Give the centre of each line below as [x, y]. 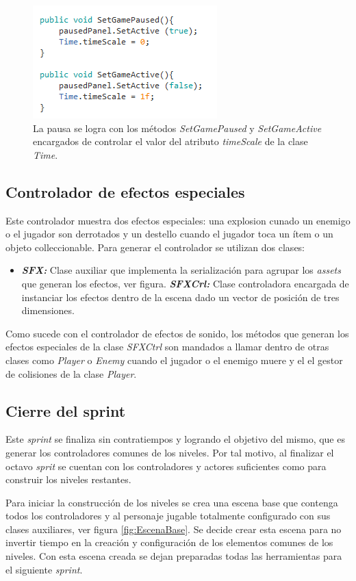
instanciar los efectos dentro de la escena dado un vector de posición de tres [180, 297]
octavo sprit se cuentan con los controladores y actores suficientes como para [166, 466]
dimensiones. [48, 310]
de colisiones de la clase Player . [71, 373]
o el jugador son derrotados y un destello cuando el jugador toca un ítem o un [169, 234]
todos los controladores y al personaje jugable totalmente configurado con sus [168, 516]
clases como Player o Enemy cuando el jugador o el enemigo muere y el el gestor [174, 360]
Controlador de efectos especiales [125, 191]
